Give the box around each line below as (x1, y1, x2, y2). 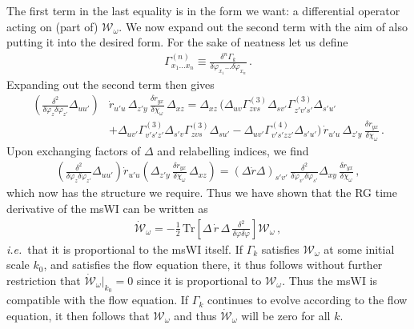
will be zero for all (241, 307, 331, 323)
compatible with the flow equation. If (6, 291, 189, 308)
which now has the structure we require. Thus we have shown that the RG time (6, 184, 397, 201)
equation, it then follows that (6, 307, 150, 323)
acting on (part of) (6, 18, 98, 34)
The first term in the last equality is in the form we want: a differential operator (6, 2, 400, 18)
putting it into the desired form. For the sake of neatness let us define (6, 34, 348, 50)
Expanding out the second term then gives (6, 75, 215, 92)
